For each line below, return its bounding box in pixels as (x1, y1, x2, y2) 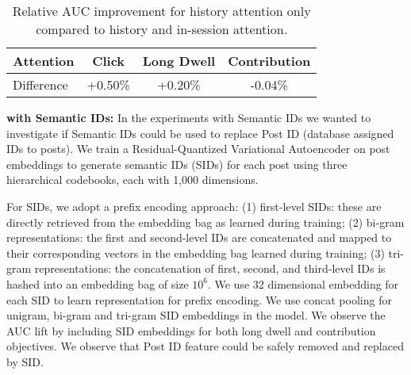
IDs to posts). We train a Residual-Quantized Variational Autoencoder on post (6, 140, 390, 157)
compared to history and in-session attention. (36, 20, 288, 38)
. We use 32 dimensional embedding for (207, 275, 399, 292)
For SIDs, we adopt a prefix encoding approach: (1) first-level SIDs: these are (6, 197, 382, 214)
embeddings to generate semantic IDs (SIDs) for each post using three (6, 155, 348, 172)
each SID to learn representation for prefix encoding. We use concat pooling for (6, 291, 392, 308)
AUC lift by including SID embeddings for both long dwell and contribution (6, 322, 376, 339)
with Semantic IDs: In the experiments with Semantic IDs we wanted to (6, 109, 371, 125)
